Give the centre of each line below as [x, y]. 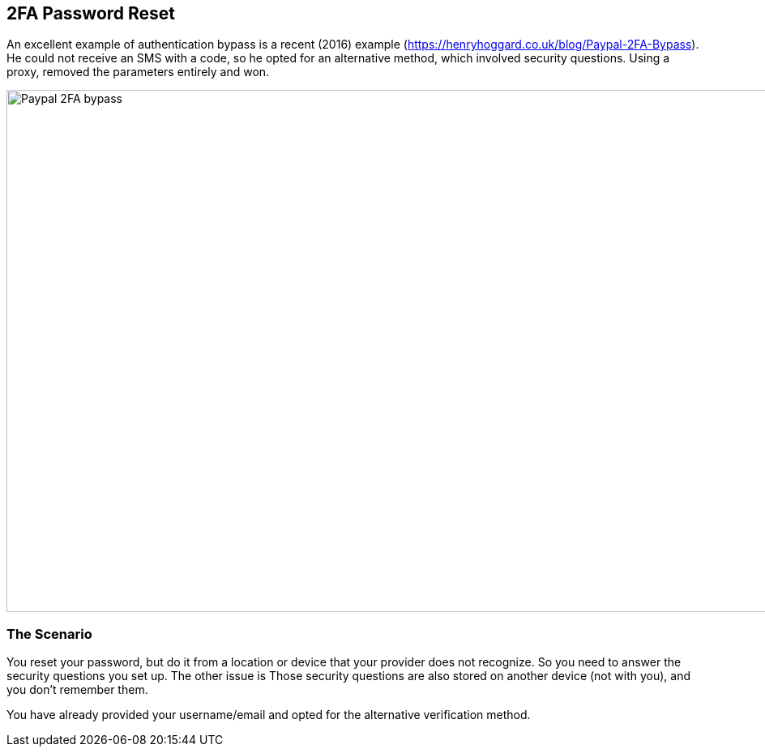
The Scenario [49, 634]
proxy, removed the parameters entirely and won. [138, 72]
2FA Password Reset [91, 13]
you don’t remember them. [77, 690]
